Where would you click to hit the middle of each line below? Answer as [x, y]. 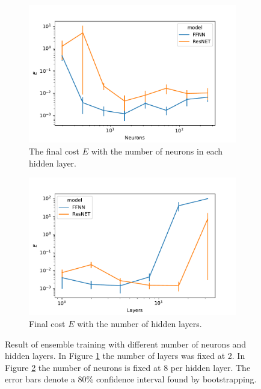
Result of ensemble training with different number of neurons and [126, 344]
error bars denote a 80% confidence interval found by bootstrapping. [131, 379]
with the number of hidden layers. [140, 324]
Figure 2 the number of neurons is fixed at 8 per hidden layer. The [128, 367]
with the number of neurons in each [157, 151]
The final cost [54, 151]
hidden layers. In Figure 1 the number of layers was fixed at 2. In [125, 356]
